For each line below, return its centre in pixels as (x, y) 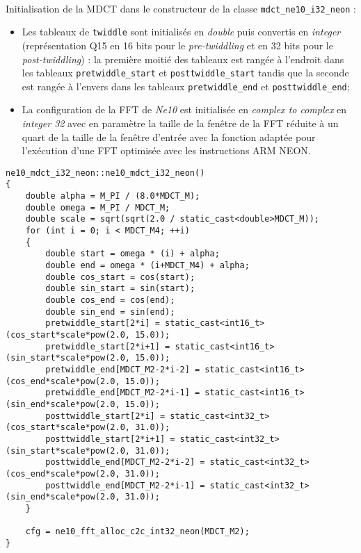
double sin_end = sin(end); (110, 312)
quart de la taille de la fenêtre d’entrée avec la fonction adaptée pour (169, 137)
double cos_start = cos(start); (120, 277)
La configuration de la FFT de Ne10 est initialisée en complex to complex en (184, 109)
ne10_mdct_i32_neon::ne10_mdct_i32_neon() (105, 173)
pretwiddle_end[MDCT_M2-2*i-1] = (123, 393)
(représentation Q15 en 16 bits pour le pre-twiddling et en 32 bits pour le (177, 45)
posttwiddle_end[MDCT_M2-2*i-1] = (125, 485)
